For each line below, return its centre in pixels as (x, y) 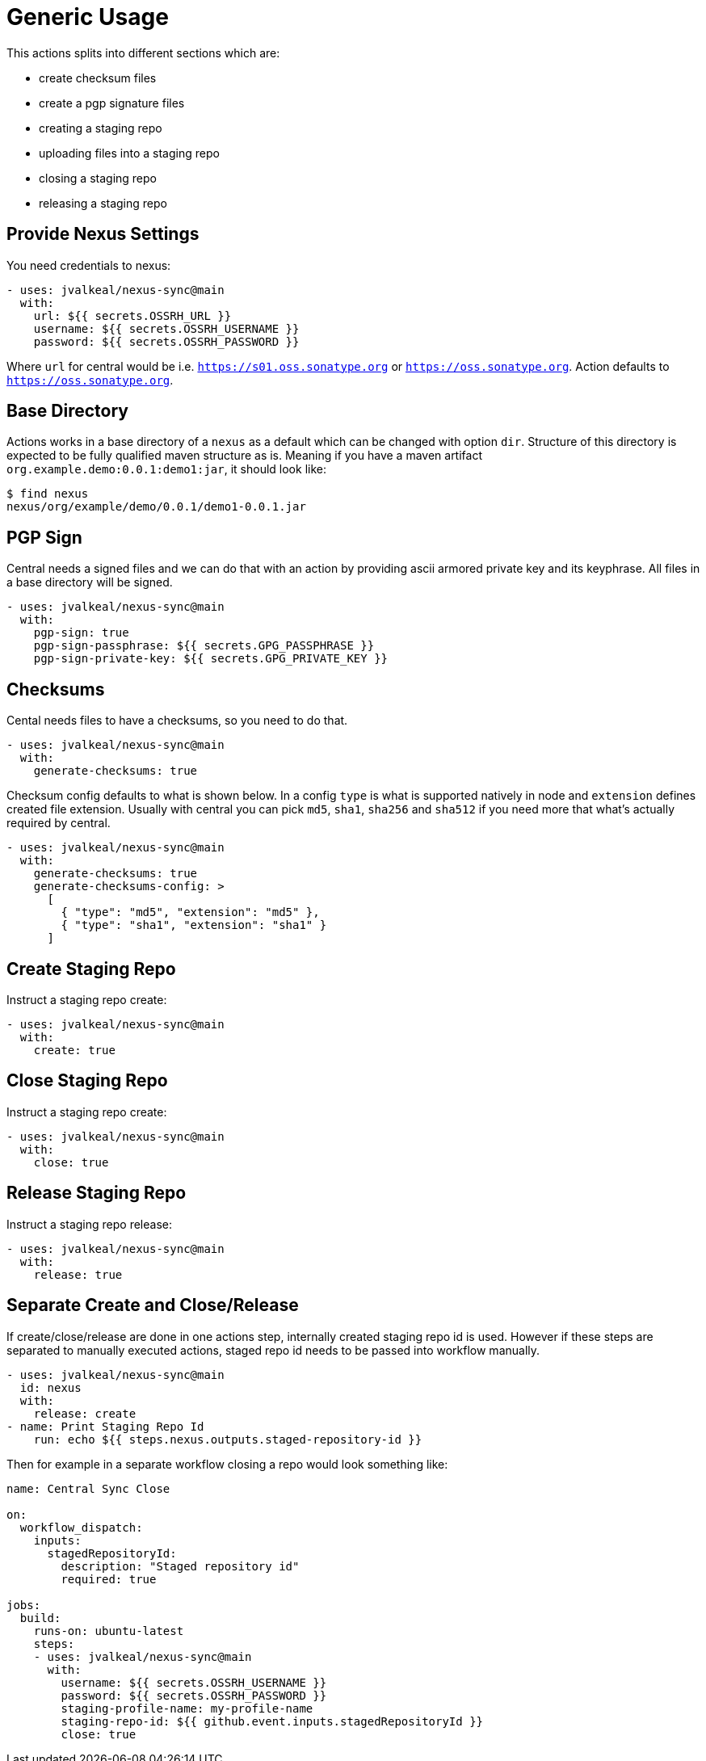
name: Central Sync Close (88, 1488)
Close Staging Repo (87, 1081)
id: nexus (50, 1387)
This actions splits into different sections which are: (143, 53)
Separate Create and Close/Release (153, 1305)
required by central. (59, 823)
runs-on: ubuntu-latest (109, 1631)
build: (40, 1618)
